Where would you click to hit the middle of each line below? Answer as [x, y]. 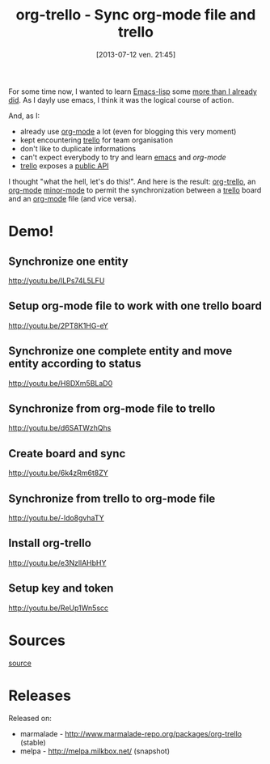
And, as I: [24, 116]
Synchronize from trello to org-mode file [112, 498]
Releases [40, 696]
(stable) [33, 742]
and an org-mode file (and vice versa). [73, 198]
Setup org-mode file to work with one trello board [135, 306]
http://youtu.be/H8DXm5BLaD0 [61, 383]
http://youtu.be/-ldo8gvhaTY [57, 518]
